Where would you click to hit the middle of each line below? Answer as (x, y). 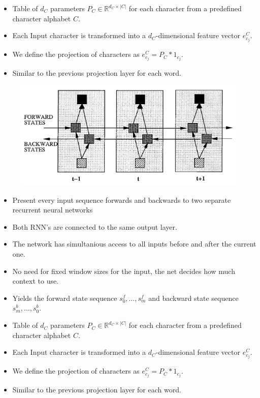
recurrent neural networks (53, 210)
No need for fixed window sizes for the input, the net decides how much (124, 271)
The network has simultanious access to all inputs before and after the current (134, 244)
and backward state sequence (193, 298)
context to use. (36, 281)
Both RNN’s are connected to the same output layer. (95, 226)
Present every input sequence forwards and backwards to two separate (122, 200)
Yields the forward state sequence (65, 298)
